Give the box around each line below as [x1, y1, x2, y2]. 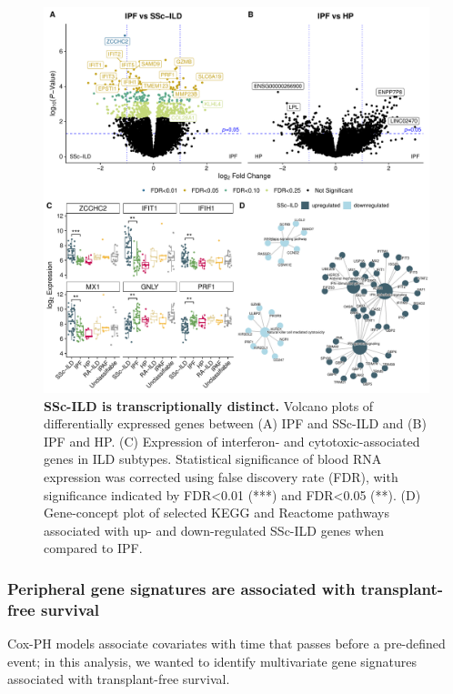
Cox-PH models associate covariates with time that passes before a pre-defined [7, 634, 446, 653]
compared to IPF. [44, 538, 143, 558]
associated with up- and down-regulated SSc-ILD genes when [44, 520, 384, 539]
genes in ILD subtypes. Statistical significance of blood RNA [44, 449, 382, 468]
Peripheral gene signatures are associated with [7, 577, 356, 599]
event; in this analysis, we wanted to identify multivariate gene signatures [7, 651, 418, 670]
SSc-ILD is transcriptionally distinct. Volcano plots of [44, 396, 374, 415]
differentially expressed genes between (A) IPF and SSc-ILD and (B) [44, 414, 427, 433]
